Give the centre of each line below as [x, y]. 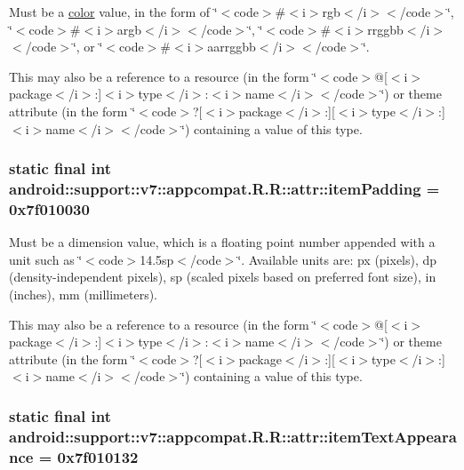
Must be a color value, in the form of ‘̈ [113, 12]
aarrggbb [232, 47]
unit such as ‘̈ [46, 259]
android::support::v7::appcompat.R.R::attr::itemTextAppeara [233, 436]
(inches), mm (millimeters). [84, 294]
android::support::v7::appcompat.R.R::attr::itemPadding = [224, 188]
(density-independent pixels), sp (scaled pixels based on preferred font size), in [223, 277]
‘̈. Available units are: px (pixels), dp [337, 259]
